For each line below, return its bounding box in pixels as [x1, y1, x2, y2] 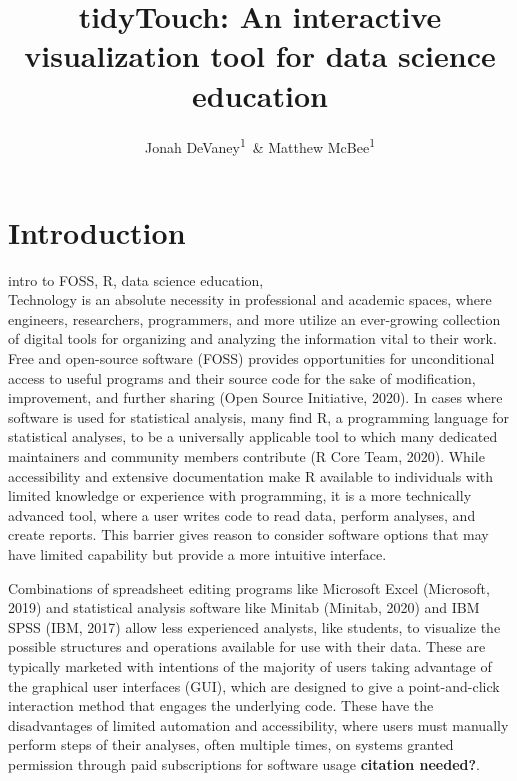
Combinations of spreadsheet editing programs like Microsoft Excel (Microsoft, [8, 577, 490, 598]
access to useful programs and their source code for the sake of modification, [8, 367, 476, 388]
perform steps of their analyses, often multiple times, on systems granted [8, 734, 454, 755]
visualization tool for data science [24, 35, 496, 76]
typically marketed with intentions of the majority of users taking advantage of [8, 655, 492, 676]
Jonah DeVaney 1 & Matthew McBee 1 [144, 133, 376, 157]
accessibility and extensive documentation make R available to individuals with [8, 465, 494, 486]
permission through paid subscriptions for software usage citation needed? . [8, 753, 480, 774]
